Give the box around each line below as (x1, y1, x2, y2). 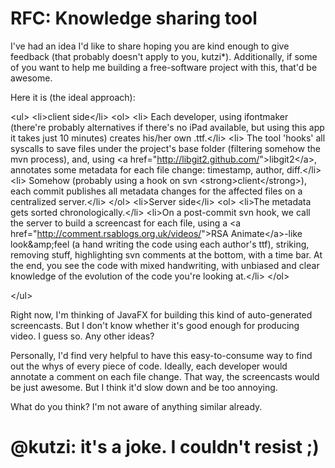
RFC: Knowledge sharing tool (10, 7, 258, 30)
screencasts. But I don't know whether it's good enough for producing (10, 319, 300, 331)
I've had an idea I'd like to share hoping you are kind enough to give (10, 40, 290, 52)
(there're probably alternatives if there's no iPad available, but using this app (10, 121, 325, 133)
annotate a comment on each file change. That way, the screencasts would (10, 370, 320, 382)
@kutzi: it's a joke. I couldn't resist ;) (10, 436, 320, 459)
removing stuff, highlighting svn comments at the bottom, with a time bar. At (10, 248, 323, 261)
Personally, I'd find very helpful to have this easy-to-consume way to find (10, 349, 313, 361)
